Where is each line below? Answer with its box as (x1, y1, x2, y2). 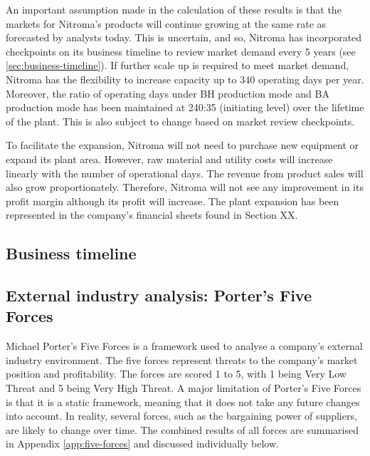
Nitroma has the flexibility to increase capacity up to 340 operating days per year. (6, 71, 364, 86)
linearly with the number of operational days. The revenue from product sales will (6, 165, 364, 180)
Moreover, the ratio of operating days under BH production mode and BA (6, 85, 329, 100)
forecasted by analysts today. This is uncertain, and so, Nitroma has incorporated (6, 30, 362, 45)
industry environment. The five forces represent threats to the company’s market (6, 352, 358, 367)
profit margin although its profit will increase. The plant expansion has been (6, 193, 339, 208)
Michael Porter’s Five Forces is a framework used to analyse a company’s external (6, 338, 363, 353)
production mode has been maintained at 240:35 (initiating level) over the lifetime (6, 100, 364, 115)
